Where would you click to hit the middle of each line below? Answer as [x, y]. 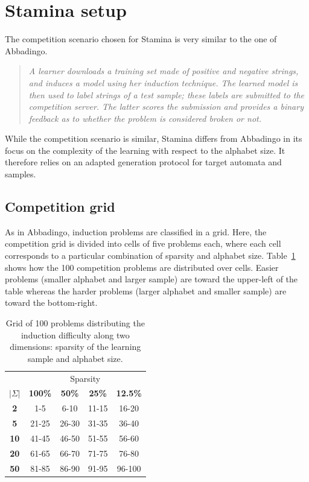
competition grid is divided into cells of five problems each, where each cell [143, 243]
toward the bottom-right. [51, 303]
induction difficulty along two [75, 335]
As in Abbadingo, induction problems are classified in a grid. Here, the [136, 231]
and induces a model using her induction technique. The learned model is [163, 82]
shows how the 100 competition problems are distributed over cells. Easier [142, 267]
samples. [21, 174]
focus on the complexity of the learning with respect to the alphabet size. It [145, 150]
